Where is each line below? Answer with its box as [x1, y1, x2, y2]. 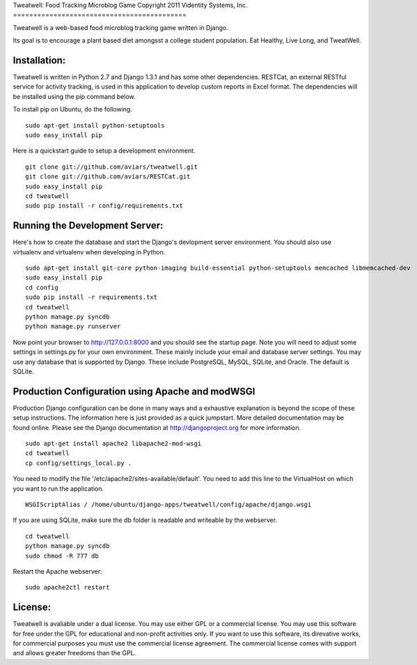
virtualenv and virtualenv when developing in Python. [13, 247, 166, 256]
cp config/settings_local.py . [25, 459, 132, 467]
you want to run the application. [13, 484, 104, 493]
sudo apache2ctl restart [25, 583, 110, 592]
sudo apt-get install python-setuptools [25, 121, 165, 129]
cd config [25, 283, 58, 291]
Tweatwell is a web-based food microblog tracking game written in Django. [13, 23, 229, 31]
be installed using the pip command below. [13, 92, 136, 100]
